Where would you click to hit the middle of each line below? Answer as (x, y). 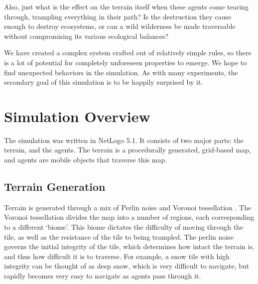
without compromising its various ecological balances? (86, 36)
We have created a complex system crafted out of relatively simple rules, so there (128, 53)
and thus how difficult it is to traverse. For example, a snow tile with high (117, 256)
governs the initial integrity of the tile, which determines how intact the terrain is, (129, 246)
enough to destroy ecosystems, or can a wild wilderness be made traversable (120, 26)
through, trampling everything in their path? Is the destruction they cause (118, 16)
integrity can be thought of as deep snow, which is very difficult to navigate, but (127, 266)
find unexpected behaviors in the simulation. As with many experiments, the (121, 72)
